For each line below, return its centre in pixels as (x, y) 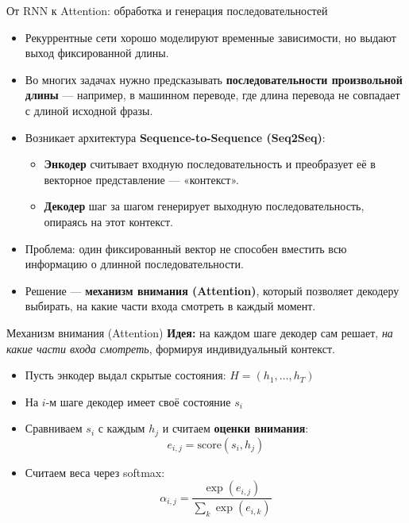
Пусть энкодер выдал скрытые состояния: (125, 375)
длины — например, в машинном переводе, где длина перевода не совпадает (212, 95)
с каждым (122, 428)
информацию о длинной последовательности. (134, 264)
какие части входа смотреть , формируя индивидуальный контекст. (171, 348)
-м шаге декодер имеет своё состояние (138, 401)
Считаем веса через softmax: (95, 472)
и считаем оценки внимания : (235, 428)
